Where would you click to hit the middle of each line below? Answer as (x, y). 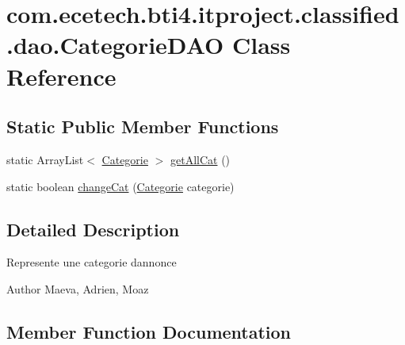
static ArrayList (45, 159)
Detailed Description (93, 229)
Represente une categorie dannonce (92, 262)
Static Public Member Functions (143, 126)
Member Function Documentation (149, 331)
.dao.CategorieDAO (115, 45)
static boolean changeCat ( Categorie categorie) (120, 186)
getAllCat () (200, 159)
